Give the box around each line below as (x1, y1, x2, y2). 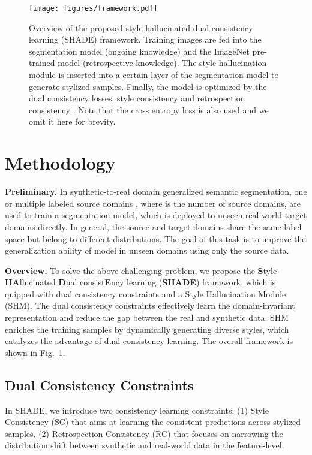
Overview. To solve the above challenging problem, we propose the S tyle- (5, 264, 280, 276)
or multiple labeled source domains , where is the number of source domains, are (5, 197, 301, 209)
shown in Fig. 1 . (5, 346, 65, 358)
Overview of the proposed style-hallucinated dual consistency (29, 21, 253, 34)
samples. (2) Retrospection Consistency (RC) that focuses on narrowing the (5, 427, 283, 439)
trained (29, 56, 55, 69)
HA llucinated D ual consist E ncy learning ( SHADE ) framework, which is (5, 276, 276, 288)
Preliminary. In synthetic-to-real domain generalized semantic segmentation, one (5, 185, 307, 198)
